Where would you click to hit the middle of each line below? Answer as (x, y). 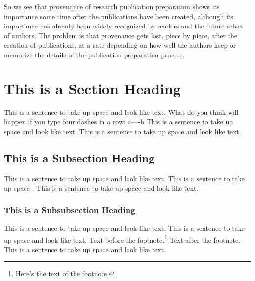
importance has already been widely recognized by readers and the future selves (124, 26)
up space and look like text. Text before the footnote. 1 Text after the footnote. (122, 239)
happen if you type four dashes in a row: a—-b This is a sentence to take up (119, 122)
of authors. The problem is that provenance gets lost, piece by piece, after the (121, 35)
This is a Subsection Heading (79, 157)
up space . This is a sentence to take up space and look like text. (101, 188)
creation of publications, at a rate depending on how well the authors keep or (120, 45)
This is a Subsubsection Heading (70, 210)
